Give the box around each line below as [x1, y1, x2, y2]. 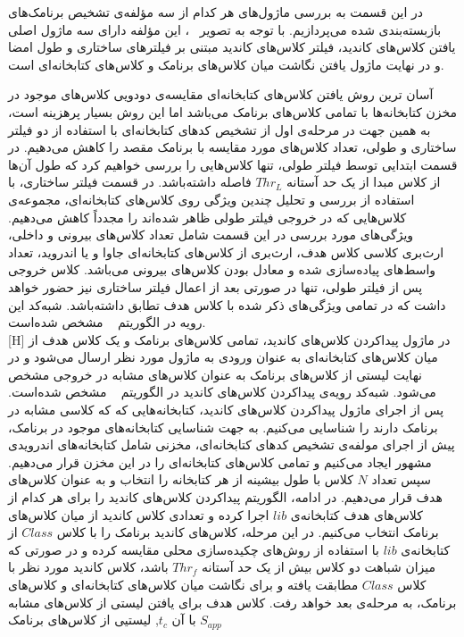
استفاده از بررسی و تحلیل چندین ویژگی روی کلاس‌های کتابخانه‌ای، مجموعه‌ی [8, 189, 415, 208]
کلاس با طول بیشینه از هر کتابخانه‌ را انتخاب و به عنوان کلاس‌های [8, 470, 353, 489]
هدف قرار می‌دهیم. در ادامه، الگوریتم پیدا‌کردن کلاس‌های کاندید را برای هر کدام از [8, 488, 443, 507]
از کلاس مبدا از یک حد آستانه [286, 172, 441, 191]
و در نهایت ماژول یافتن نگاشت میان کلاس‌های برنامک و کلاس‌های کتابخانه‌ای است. [8, 54, 444, 73]
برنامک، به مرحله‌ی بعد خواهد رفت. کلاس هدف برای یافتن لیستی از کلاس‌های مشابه [8, 592, 457, 611]
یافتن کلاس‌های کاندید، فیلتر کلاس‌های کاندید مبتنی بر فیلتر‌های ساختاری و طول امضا [8, 38, 456, 56]
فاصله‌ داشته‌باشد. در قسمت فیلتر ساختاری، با [8, 172, 252, 191]
